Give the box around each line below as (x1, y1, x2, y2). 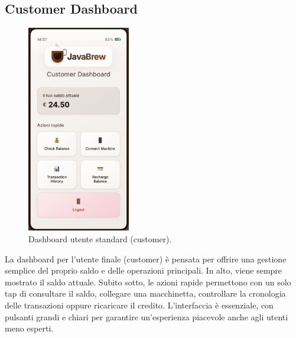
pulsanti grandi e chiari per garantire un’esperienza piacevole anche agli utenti (5, 310, 288, 323)
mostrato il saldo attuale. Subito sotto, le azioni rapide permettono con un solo (5, 275, 291, 288)
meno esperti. (5, 322, 54, 334)
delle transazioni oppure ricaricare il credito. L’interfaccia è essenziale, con (5, 298, 274, 311)
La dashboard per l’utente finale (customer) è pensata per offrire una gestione (5, 252, 287, 265)
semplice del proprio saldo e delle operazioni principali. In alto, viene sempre (5, 264, 282, 277)
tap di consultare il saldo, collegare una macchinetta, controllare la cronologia (5, 287, 286, 300)
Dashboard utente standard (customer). (28, 233, 172, 245)
